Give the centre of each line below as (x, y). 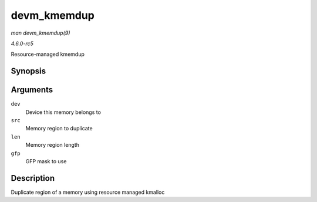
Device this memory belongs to (63, 112)
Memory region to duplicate (59, 129)
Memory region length (52, 145)
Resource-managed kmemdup (48, 54)
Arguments (32, 90)
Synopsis (28, 71)
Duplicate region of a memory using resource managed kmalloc (88, 192)
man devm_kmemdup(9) (41, 33)
